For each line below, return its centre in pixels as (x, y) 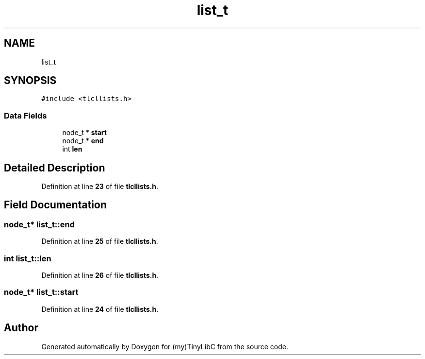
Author (21, 328)
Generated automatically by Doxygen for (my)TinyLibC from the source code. (165, 346)
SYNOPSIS (30, 81)
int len (72, 149)
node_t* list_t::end (40, 224)
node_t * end (83, 141)
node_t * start (84, 133)
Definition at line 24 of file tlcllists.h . (100, 309)
